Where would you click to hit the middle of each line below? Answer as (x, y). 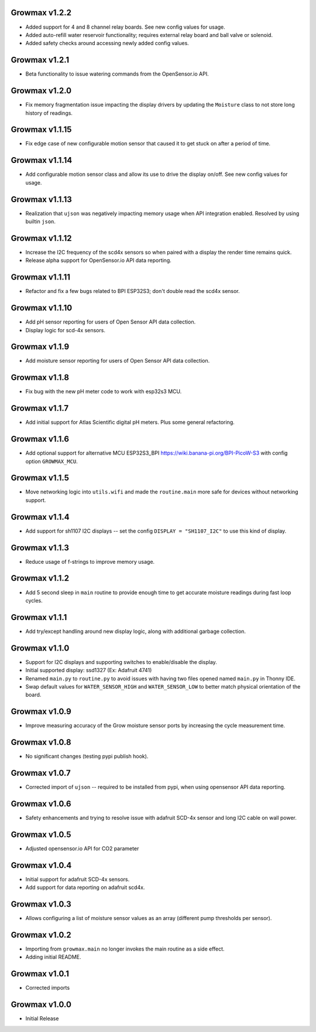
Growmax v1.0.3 (41, 904)
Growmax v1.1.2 (40, 578)
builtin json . (40, 222)
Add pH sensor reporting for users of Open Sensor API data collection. (111, 322)
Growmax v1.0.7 (41, 773)
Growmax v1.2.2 (41, 13)
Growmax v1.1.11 (40, 277)
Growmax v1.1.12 (41, 238)
